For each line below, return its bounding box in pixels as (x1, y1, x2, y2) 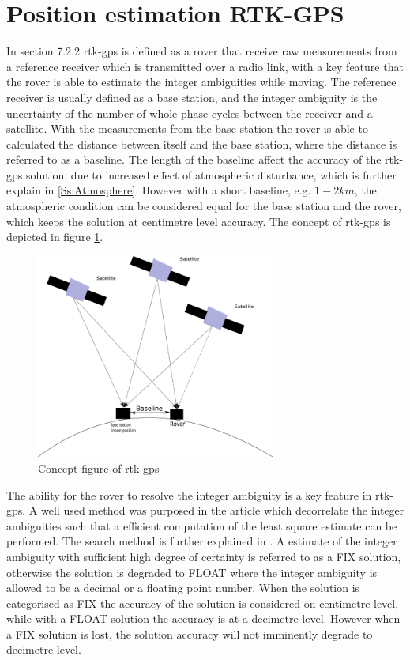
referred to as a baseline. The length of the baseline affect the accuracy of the (6, 151, 382, 168)
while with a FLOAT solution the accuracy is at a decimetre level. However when (6, 610, 401, 627)
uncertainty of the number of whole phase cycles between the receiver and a (6, 104, 373, 121)
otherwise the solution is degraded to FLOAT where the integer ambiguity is (6, 564, 378, 580)
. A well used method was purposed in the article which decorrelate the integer (22, 502, 404, 519)
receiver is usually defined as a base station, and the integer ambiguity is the (6, 89, 378, 105)
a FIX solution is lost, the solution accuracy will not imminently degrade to (6, 625, 373, 642)
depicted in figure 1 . (6, 228, 103, 245)
